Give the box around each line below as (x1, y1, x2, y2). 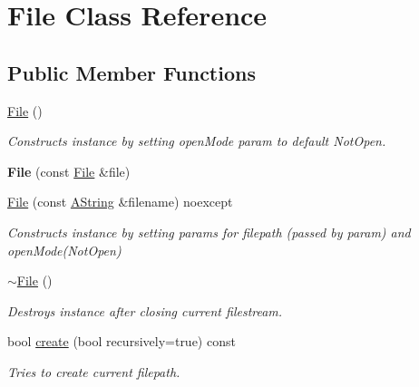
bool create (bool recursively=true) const (7, 332, 236, 351)
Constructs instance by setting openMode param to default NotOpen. (7, 131, 386, 150)
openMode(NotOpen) (7, 240, 122, 259)
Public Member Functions (7, 58, 256, 86)
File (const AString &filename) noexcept (7, 192, 233, 211)
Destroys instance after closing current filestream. (7, 301, 283, 320)
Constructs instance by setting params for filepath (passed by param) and (7, 222, 411, 241)
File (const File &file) (7, 161, 131, 180)
